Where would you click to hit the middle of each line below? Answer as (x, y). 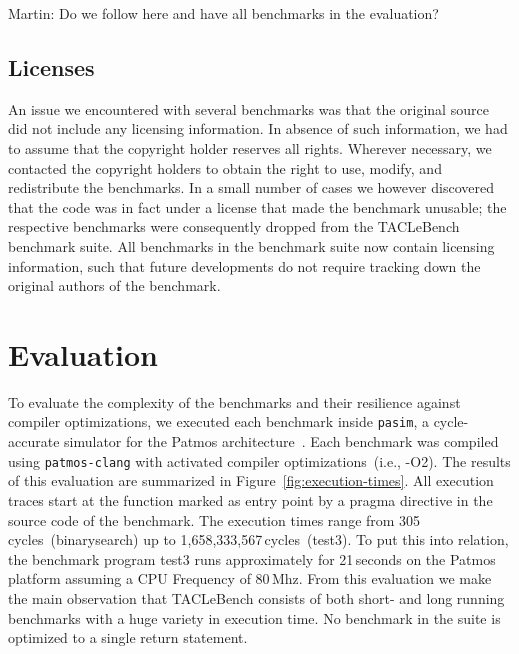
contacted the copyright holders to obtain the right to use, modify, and (225, 167)
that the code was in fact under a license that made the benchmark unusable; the (257, 206)
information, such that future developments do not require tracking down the (244, 265)
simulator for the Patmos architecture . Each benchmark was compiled (281, 441)
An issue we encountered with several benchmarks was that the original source (248, 108)
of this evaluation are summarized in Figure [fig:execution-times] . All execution (251, 480)
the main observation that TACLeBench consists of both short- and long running (256, 597)
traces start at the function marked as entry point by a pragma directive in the (250, 499)
